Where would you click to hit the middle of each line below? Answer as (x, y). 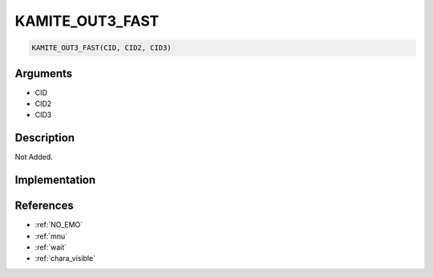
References (44, 206)
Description (45, 138)
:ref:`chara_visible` (65, 259)
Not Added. (34, 157)
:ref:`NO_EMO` (59, 225)
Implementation (55, 180)
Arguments (44, 73)
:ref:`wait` (51, 247)
